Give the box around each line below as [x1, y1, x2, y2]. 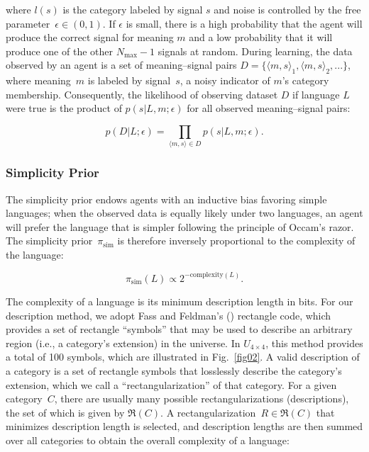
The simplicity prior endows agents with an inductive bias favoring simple [6, 191, 327, 206]
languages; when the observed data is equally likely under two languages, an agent [6, 205, 363, 220]
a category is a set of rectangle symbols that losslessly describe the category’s [6, 363, 342, 378]
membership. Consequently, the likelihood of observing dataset [6, 86, 278, 101]
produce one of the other [6, 43, 113, 58]
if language [292, 86, 340, 101]
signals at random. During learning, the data [158, 43, 353, 58]
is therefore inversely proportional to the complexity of [117, 233, 356, 248]
